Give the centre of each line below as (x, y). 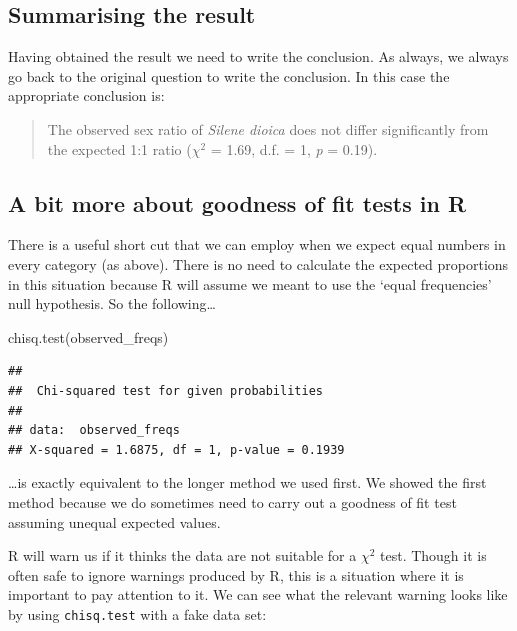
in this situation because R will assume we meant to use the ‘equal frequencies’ (250, 283)
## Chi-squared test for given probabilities (165, 390)
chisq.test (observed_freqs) (88, 336)
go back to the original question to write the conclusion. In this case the (229, 75)
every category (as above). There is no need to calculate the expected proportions (258, 263)
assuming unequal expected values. (114, 521)
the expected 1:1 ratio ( (119, 148)
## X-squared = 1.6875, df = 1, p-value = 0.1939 (176, 449)
